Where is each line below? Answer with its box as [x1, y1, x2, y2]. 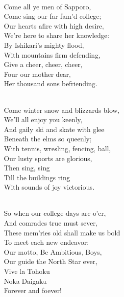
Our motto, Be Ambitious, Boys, [4, 246, 102, 257]
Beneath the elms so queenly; [4, 133, 92, 144]
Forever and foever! [4, 285, 62, 296]
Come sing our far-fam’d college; [4, 11, 101, 21]
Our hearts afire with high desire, [4, 20, 104, 31]
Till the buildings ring [4, 172, 70, 182]
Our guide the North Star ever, [4, 256, 98, 266]
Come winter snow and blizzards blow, [4, 104, 120, 115]
